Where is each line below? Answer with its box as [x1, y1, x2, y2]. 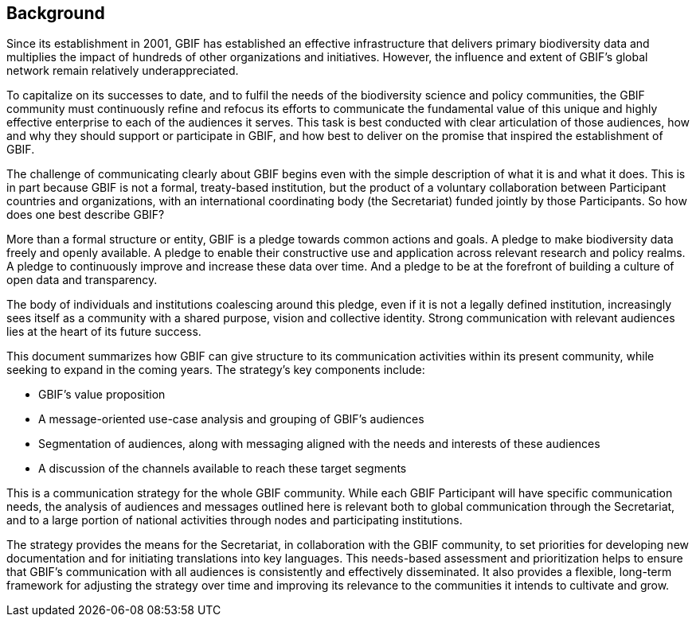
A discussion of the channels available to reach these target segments [38, 461, 407, 476]
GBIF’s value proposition [38, 387, 166, 402]
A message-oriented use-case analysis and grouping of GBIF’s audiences [38, 412, 424, 426]
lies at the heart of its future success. [6, 325, 201, 339]
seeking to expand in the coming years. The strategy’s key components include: [6, 363, 425, 377]
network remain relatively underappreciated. [6, 64, 239, 78]
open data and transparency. [6, 273, 158, 287]
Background [6, 3, 105, 23]
